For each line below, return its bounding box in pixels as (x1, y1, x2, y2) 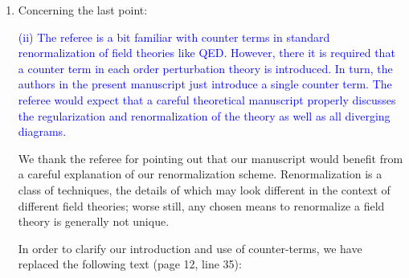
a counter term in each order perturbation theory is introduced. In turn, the (18, 59, 393, 76)
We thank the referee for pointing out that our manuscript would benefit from (18, 149, 403, 166)
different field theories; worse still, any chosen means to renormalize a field (18, 197, 385, 214)
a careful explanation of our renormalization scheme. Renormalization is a (18, 166, 382, 182)
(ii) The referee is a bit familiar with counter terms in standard (18, 28, 330, 45)
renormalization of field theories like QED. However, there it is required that (18, 44, 395, 61)
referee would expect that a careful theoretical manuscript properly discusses (18, 91, 396, 108)
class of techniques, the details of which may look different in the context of (18, 181, 391, 198)
